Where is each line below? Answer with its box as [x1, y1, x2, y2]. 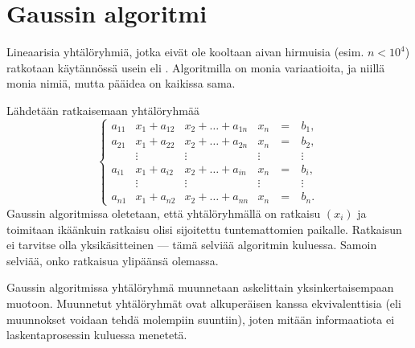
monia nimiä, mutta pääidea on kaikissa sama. [6, 75, 236, 92]
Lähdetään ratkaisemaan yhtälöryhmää [6, 101, 199, 118]
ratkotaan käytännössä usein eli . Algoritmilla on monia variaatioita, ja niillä [6, 59, 385, 76]
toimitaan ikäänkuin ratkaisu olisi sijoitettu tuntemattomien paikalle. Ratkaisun [6, 220, 402, 237]
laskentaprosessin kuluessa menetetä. [6, 326, 187, 343]
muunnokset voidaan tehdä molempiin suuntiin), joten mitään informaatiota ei [6, 310, 395, 327]
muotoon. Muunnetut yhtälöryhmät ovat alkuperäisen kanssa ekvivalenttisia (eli [6, 294, 401, 311]
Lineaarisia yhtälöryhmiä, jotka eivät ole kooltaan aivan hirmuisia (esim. [6, 43, 364, 60]
